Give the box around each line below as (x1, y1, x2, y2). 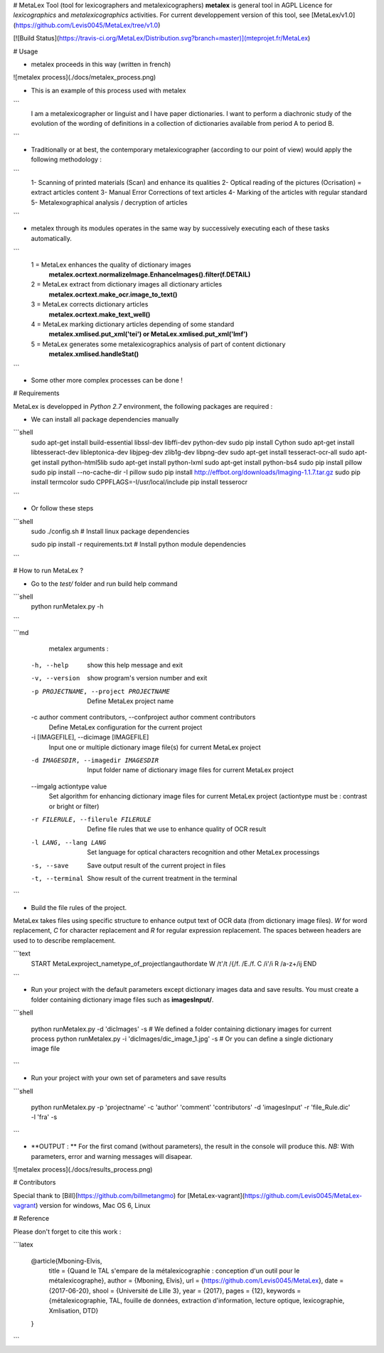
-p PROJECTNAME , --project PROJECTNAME (31, 687, 170, 695)
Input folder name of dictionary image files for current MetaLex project (87, 766, 294, 774)
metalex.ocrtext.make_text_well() (48, 310, 151, 319)
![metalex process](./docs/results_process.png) (13, 1165, 153, 1173)
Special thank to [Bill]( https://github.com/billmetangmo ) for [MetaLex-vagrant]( (13, 1191, 245, 1199)
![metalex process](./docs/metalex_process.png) (13, 73, 156, 82)
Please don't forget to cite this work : (13, 1227, 122, 1236)
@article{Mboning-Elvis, (31, 1256, 102, 1265)
